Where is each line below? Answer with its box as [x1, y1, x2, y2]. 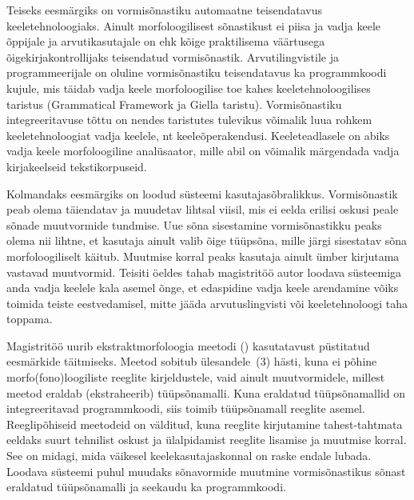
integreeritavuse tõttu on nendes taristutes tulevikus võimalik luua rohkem [6, 111, 372, 128]
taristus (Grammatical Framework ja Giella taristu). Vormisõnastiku [6, 95, 342, 112]
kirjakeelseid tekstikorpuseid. [6, 158, 147, 174]
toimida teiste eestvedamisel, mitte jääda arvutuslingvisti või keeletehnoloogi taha [6, 294, 408, 311]
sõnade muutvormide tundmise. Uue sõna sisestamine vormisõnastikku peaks [6, 216, 382, 233]
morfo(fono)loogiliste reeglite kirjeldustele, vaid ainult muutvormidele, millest [6, 369, 385, 386]
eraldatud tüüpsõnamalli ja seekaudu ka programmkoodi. [6, 478, 286, 495]
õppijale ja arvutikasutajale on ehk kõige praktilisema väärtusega [6, 33, 325, 50]
